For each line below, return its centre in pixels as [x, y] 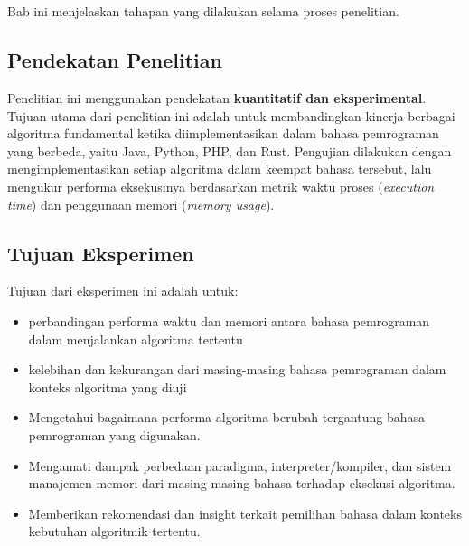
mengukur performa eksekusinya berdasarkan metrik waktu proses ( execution [221, 186]
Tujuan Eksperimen [101, 253]
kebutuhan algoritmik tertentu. [114, 531]
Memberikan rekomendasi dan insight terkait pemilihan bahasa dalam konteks [245, 513]
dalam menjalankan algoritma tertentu [136, 339]
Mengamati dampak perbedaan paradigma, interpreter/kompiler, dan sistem [240, 465]
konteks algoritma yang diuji [108, 386]
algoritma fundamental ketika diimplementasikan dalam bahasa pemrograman [223, 133]
